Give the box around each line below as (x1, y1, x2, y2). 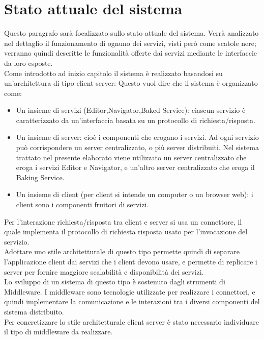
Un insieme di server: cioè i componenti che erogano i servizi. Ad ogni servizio (16, 132, 259, 142)
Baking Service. (16, 172, 65, 182)
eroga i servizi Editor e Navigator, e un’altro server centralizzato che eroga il (16, 162, 255, 173)
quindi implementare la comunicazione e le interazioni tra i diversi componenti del (4, 296, 260, 307)
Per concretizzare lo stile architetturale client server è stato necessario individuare (4, 316, 259, 327)
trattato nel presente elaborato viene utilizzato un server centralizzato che (16, 152, 247, 162)
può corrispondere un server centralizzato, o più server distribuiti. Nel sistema (16, 142, 259, 153)
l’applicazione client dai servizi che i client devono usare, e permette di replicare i (4, 256, 257, 266)
